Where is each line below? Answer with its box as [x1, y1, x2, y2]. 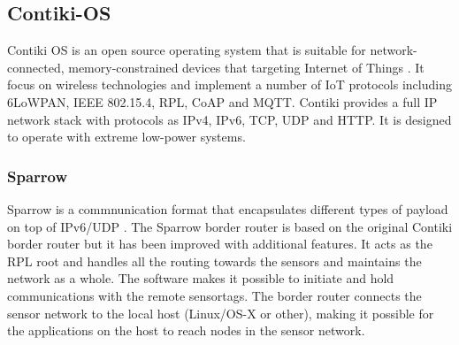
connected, [7, 57, 65, 76]
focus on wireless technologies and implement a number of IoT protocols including [7, 75, 452, 94]
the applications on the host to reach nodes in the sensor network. [7, 321, 365, 340]
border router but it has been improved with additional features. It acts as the [7, 234, 432, 253]
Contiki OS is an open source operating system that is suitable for [7, 41, 366, 59]
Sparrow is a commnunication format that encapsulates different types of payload [7, 199, 448, 218]
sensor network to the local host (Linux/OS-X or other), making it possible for [7, 303, 434, 322]
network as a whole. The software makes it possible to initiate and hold [7, 269, 394, 287]
